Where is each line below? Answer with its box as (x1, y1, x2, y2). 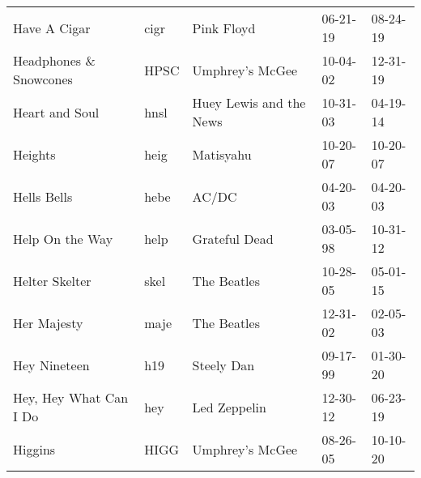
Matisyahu (192, 144, 252, 164)
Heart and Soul (13, 102, 100, 122)
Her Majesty (13, 313, 83, 332)
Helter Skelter (13, 271, 91, 290)
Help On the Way (13, 228, 113, 248)
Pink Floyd (192, 18, 256, 37)
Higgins (13, 439, 56, 459)
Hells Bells (13, 186, 73, 206)
